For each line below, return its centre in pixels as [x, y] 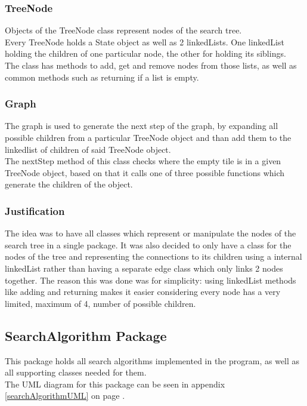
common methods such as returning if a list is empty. [102, 77]
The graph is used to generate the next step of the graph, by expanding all [142, 126]
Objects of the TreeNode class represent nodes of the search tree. [123, 30]
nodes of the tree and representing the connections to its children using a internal [153, 256]
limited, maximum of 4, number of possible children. [100, 303]
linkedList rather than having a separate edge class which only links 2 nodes [144, 268]
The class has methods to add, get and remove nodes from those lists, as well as [151, 65]
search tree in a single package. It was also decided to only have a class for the [148, 244]
